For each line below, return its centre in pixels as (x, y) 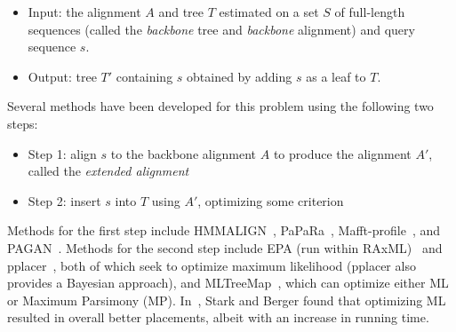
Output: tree (62, 76)
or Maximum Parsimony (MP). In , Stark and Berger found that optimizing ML (227, 300)
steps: (23, 123)
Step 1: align (62, 153)
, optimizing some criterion (271, 200)
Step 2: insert (64, 200)
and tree (181, 12)
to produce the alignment (342, 153)
